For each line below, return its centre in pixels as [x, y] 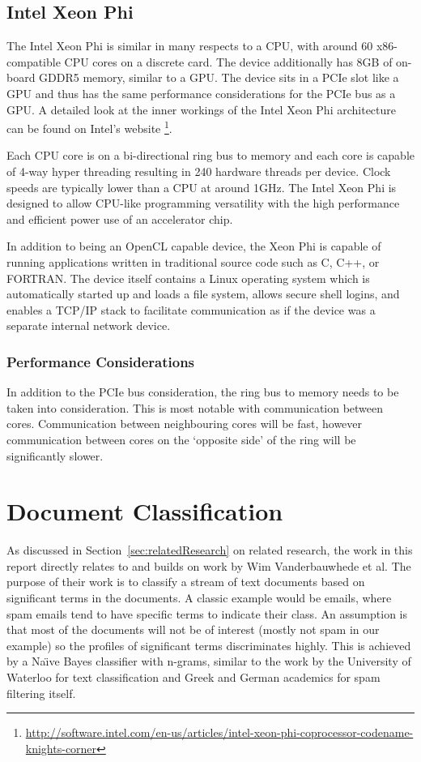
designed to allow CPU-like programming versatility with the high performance [203, 203]
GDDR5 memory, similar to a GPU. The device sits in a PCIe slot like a [219, 77]
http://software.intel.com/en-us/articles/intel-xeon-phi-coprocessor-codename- [219, 732]
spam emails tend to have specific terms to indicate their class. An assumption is [207, 613]
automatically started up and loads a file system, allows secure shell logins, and [203, 294]
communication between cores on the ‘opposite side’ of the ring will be [181, 439]
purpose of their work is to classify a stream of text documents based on [186, 582]
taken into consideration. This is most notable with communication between [195, 407]
